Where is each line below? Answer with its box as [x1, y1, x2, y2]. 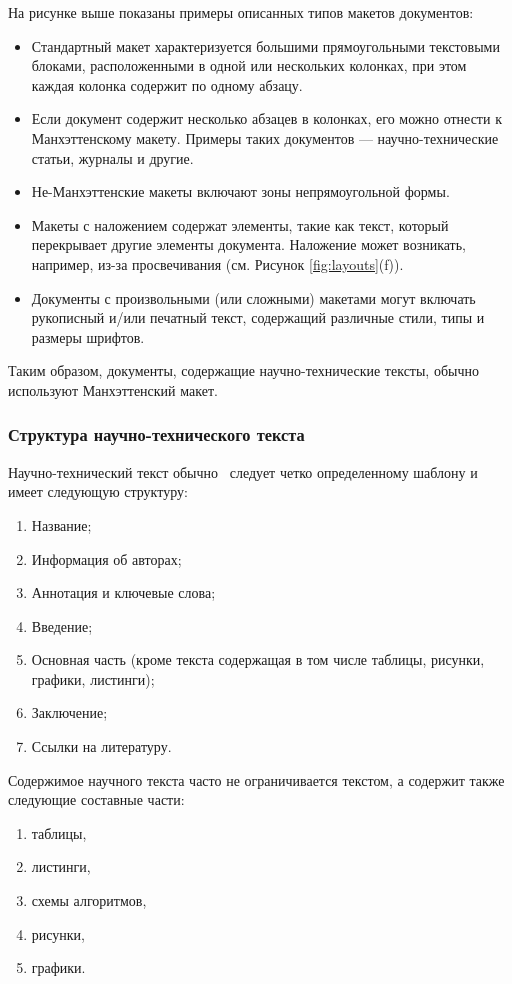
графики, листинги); [31, 668, 155, 689]
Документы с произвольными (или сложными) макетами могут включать [31, 287, 476, 308]
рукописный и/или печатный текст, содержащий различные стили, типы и [31, 307, 485, 328]
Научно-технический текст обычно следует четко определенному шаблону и [8, 461, 478, 482]
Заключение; [31, 702, 108, 723]
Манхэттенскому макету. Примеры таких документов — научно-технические [31, 127, 499, 148]
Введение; [31, 615, 93, 636]
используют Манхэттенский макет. [8, 379, 218, 400]
